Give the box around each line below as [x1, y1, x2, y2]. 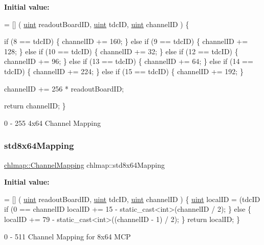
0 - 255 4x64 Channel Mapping [4, 117, 101, 128]
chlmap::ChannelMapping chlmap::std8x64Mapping [4, 159, 165, 170]
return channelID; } [4, 100, 66, 111]
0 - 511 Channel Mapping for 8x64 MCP [4, 231, 131, 241]
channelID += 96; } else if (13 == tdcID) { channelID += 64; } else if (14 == [4, 56, 253, 66]
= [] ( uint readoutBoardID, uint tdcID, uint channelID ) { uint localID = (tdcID [4, 193, 260, 204]
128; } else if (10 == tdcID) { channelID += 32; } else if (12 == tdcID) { [4, 46, 238, 56]
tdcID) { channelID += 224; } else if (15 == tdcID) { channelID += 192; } [4, 65, 244, 76]
